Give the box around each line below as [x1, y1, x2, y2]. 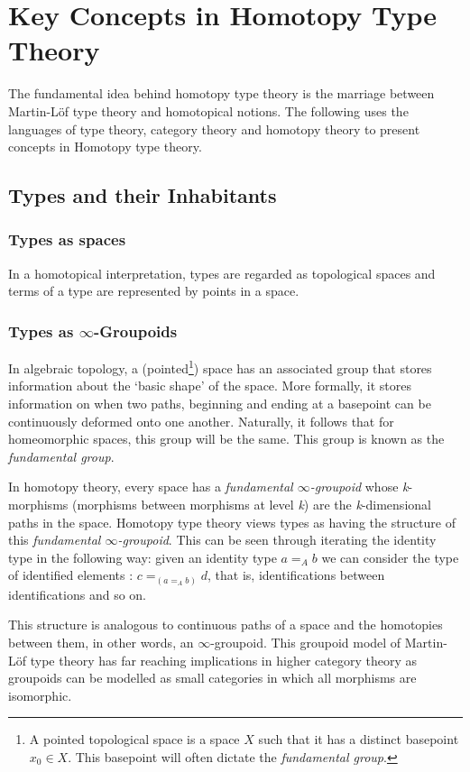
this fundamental [8, 530, 101, 549]
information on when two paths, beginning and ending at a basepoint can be [8, 393, 431, 412]
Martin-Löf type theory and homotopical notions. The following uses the [8, 101, 409, 120]
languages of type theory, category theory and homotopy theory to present [8, 119, 420, 138]
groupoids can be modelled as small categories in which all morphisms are [8, 668, 417, 687]
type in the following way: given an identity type [8, 547, 277, 566]
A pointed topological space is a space [29, 730, 240, 749]
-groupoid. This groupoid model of [210, 632, 401, 651]
